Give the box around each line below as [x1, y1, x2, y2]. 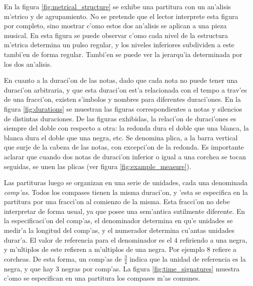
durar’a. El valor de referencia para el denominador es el [4, 234, 172, 245]
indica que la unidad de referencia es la [129, 253, 246, 264]
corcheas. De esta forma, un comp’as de [4, 253, 122, 264]
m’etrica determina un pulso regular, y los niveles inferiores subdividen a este [4, 39, 235, 50]
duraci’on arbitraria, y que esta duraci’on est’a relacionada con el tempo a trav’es [4, 84, 247, 95]
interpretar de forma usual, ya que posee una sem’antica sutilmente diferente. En [4, 206, 245, 216]
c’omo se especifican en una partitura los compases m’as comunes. [4, 273, 200, 283]
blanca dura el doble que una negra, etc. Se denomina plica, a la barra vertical [4, 132, 238, 142]
